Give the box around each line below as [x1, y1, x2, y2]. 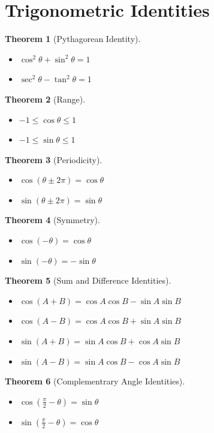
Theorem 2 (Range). [5, 92, 86, 105]
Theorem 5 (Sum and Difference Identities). [5, 274, 171, 287]
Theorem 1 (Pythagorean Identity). [5, 32, 141, 45]
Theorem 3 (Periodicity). [5, 153, 103, 166]
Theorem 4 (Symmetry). [5, 214, 100, 226]
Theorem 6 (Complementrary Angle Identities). [5, 375, 185, 387]
